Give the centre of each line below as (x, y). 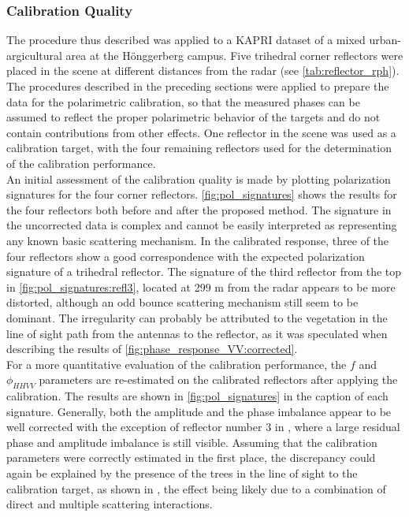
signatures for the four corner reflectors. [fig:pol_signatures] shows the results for (202, 194)
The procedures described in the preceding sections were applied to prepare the (198, 86)
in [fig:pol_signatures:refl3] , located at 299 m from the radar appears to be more (201, 286)
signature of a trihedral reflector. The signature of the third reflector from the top (204, 272)
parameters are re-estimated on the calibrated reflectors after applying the (218, 379)
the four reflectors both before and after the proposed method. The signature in (199, 209)
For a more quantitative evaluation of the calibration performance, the (177, 364)
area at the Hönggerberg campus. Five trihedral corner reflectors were (234, 55)
